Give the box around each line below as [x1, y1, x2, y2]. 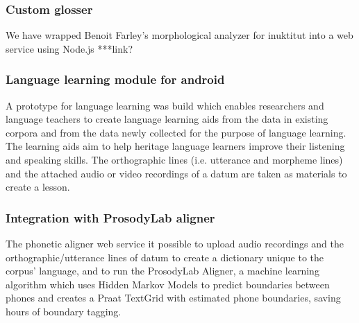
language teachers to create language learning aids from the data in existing [6, 112, 328, 126]
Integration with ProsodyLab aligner [6, 209, 215, 226]
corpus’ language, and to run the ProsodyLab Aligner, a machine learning [6, 263, 319, 278]
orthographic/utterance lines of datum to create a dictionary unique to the [6, 250, 324, 264]
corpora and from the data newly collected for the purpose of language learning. [6, 125, 347, 139]
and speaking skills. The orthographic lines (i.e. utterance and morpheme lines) [6, 152, 343, 166]
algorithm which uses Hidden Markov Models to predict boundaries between [6, 277, 330, 291]
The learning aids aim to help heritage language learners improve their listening [6, 139, 345, 153]
